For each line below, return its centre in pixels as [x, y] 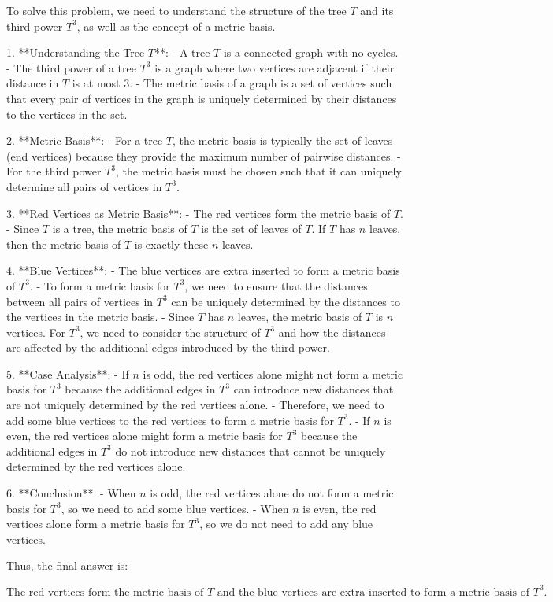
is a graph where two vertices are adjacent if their [275, 67]
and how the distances [332, 332]
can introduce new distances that [314, 389]
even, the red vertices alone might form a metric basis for [145, 436]
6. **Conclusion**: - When [71, 493]
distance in [33, 83]
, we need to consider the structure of [170, 332]
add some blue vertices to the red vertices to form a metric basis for [170, 420]
